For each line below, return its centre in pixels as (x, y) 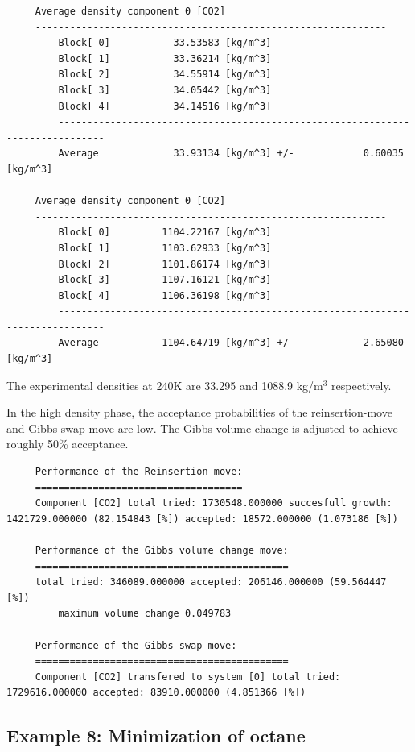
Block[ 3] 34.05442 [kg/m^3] (165, 90)
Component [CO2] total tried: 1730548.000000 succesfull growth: (214, 503)
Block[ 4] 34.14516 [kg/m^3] (165, 106)
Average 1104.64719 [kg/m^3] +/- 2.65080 (231, 343)
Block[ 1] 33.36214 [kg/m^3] (165, 58)
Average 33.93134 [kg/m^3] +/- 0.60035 (231, 154)
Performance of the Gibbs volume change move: (162, 550)
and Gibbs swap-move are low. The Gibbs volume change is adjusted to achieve (202, 428)
